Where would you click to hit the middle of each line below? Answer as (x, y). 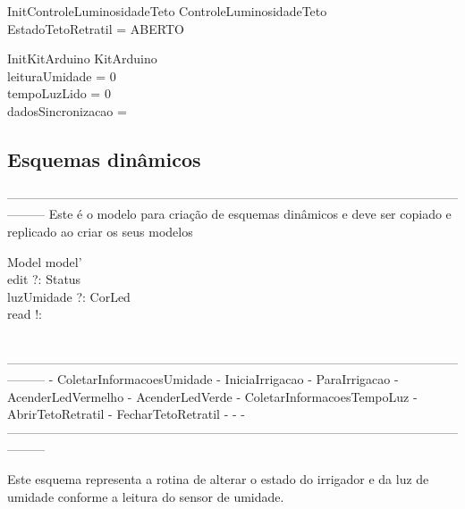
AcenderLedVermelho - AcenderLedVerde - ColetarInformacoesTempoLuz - (212, 396)
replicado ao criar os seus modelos (100, 231)
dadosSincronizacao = (67, 110)
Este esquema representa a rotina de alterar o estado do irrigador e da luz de (218, 479)
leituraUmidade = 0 (62, 75)
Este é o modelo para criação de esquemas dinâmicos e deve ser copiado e (250, 214)
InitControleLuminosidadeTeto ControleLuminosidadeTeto (167, 11)
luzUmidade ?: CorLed (69, 296)
